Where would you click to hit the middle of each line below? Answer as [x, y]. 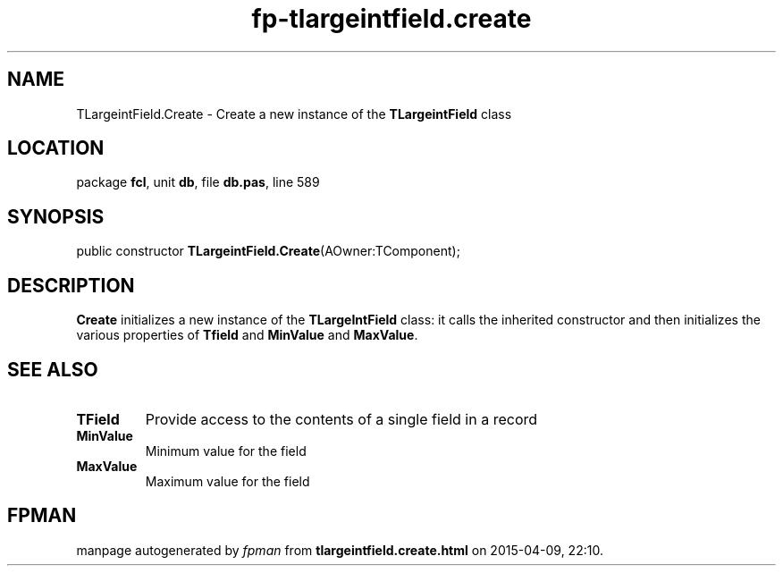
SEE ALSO [53, 369]
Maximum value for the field [227, 481]
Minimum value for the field [226, 451]
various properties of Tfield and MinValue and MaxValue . [247, 335]
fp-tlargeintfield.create [391, 19]
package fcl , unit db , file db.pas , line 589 [198, 182]
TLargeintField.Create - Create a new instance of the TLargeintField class [294, 114]
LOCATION [56, 148]
